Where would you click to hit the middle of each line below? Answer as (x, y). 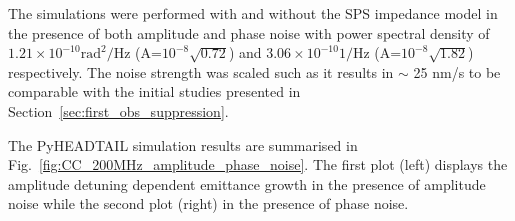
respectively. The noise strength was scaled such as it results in (201, 71)
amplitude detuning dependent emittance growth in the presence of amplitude (247, 183)
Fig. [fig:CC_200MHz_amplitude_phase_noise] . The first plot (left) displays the (258, 164)
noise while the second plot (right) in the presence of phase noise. (208, 203)
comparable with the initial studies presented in (154, 91)
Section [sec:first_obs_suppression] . (118, 110)
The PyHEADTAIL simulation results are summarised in (183, 144)
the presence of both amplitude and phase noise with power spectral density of (249, 32)
